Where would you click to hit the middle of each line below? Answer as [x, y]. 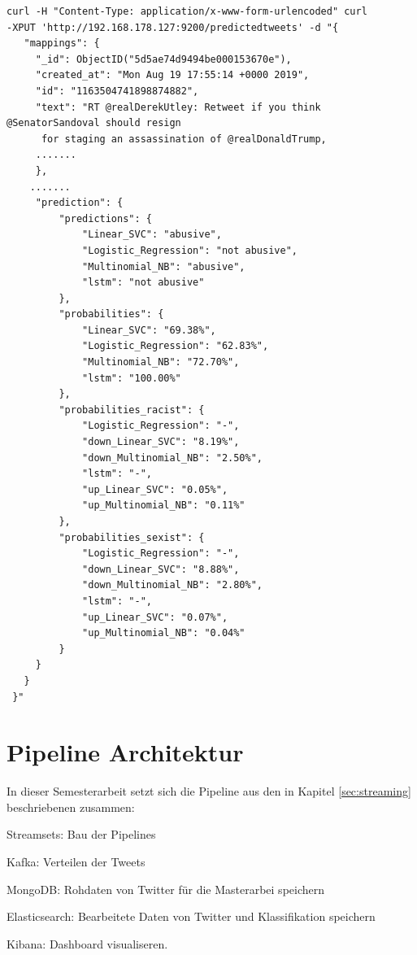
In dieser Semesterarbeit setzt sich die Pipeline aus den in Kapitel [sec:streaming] [209, 791]
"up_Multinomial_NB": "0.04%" [164, 633]
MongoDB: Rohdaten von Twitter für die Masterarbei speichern [166, 889]
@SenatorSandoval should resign [94, 123]
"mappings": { [62, 44]
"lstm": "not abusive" [143, 283]
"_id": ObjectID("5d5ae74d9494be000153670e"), [163, 59]
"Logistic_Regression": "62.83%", [176, 346]
